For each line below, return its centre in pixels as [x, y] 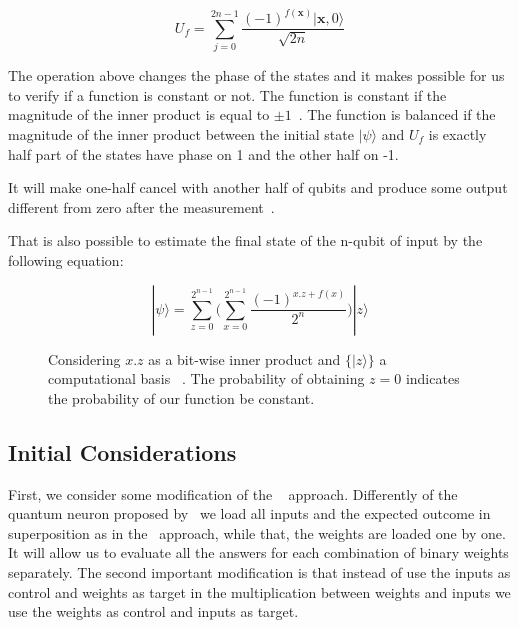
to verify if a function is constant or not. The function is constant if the [227, 94]
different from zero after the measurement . [141, 206]
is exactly [457, 134]
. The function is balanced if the [397, 114]
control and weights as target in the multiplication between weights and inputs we [259, 591]
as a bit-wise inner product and [244, 358]
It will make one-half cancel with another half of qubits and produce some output [258, 187]
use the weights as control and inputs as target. [153, 611]
